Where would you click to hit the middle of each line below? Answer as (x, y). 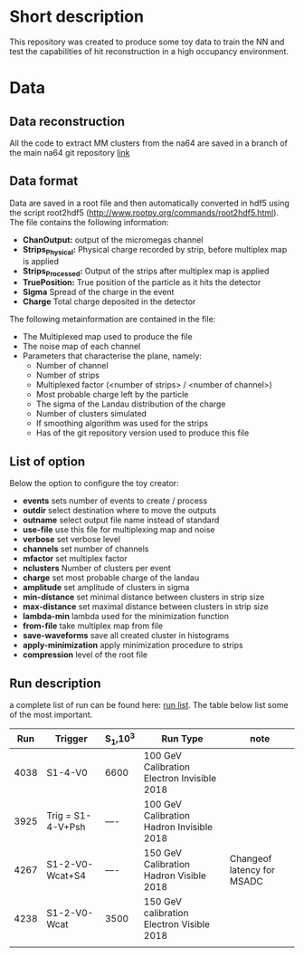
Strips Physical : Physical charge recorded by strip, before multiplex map (155, 250)
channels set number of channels (85, 549)
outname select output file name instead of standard (121, 520)
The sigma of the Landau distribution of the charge (131, 404)
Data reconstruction (67, 121)
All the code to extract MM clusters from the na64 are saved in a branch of (148, 143)
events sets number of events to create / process (115, 501)
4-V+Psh (66, 828)
